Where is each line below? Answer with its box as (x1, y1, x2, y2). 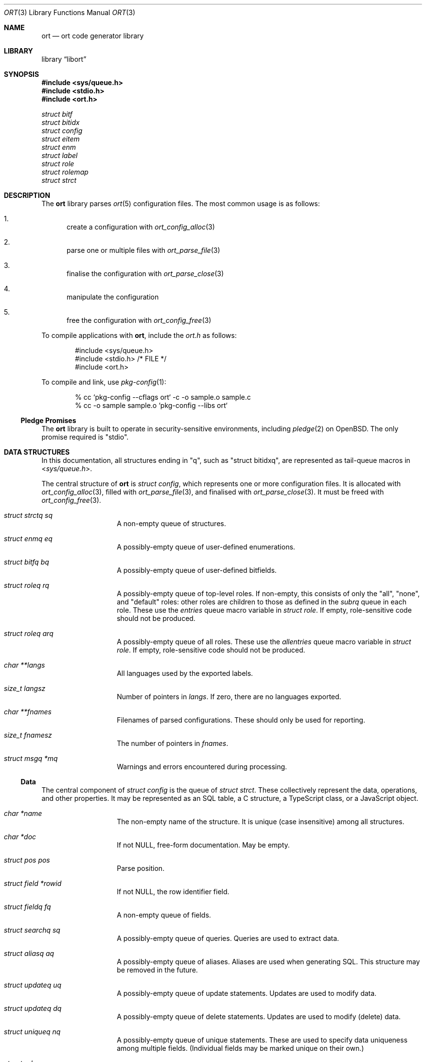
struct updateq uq (4, 981, 62, 989)
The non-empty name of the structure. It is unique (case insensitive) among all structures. (117, 817, 405, 826)
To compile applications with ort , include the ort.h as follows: (41, 331, 237, 339)
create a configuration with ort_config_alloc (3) (67, 223, 215, 231)
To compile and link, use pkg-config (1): (41, 378, 166, 386)
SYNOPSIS (4, 70, 39, 78)
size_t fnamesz (4, 731, 52, 739)
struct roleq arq (4, 629, 53, 637)
